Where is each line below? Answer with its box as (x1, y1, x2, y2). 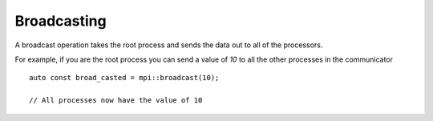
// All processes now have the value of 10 (29, 96, 203, 105)
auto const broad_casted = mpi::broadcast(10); (29, 73, 220, 83)
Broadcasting (14, 12, 107, 30)
